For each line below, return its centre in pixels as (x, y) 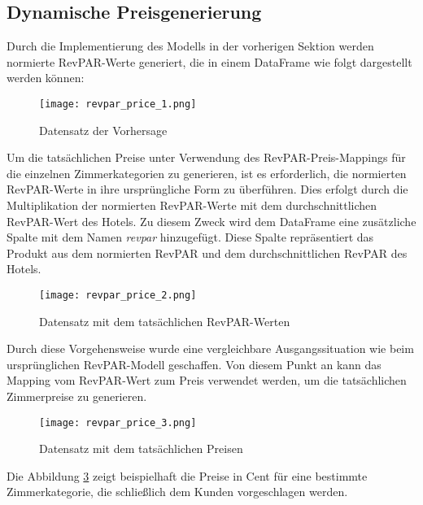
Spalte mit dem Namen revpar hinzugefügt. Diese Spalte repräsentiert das (190, 237)
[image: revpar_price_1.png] (118, 104)
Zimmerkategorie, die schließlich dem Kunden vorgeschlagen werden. (177, 492)
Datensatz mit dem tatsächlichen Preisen (141, 448)
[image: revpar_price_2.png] (118, 295)
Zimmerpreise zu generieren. (77, 396)
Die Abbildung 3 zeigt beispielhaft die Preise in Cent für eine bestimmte (187, 475)
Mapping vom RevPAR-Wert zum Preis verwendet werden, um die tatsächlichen (207, 380)
